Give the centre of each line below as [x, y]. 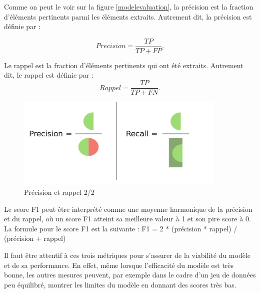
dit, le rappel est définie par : [49, 75]
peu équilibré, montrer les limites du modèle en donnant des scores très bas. [120, 284]
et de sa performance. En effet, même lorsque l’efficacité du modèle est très [119, 265]
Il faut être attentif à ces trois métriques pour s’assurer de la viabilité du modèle [127, 255]
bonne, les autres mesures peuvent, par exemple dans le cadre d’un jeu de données [130, 275]
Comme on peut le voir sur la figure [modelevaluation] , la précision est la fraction [129, 7]
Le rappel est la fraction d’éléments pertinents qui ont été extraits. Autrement [124, 65]
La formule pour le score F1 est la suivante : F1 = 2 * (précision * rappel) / [121, 228]
